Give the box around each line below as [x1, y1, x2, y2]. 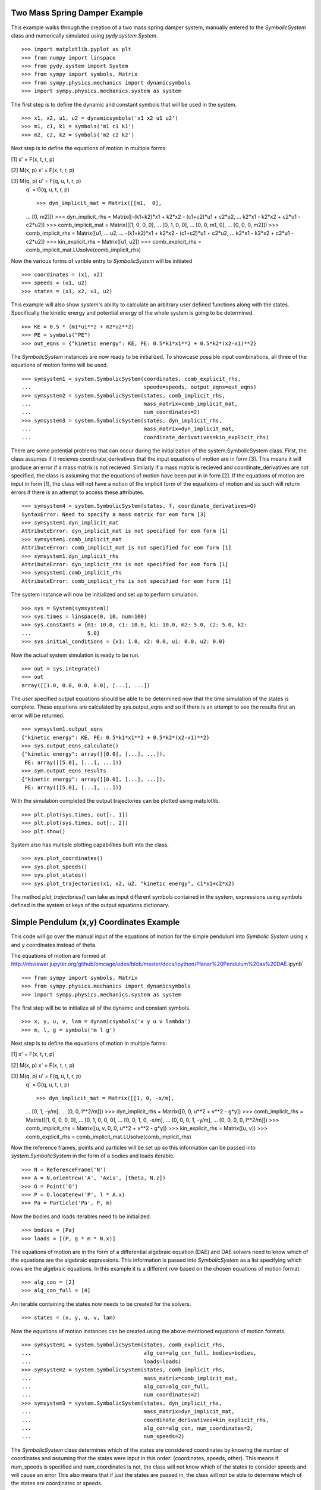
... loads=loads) [21, 1358, 181, 1365]
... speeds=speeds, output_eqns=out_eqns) [21, 384, 257, 390]
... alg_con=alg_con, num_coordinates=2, [21, 1424, 254, 1432]
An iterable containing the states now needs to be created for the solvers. [11, 1300, 191, 1308]
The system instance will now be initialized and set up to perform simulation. [11, 591, 199, 598]
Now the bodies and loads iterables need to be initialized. [11, 1213, 152, 1220]
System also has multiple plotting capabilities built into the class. [11, 841, 169, 848]
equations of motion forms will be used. [11, 361, 108, 369]
